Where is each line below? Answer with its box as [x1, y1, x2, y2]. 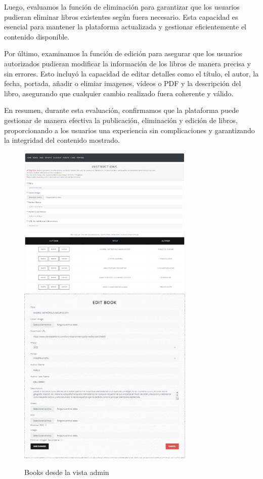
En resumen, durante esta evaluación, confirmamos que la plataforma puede [4, 105, 239, 115]
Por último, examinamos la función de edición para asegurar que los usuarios [4, 48, 242, 59]
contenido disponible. [4, 31, 70, 42]
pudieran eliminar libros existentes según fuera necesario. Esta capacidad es [4, 11, 238, 22]
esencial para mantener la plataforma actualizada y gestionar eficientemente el [4, 21, 246, 32]
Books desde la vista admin [24, 467, 109, 477]
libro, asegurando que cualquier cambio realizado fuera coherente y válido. [4, 88, 234, 98]
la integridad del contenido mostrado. [4, 135, 120, 145]
